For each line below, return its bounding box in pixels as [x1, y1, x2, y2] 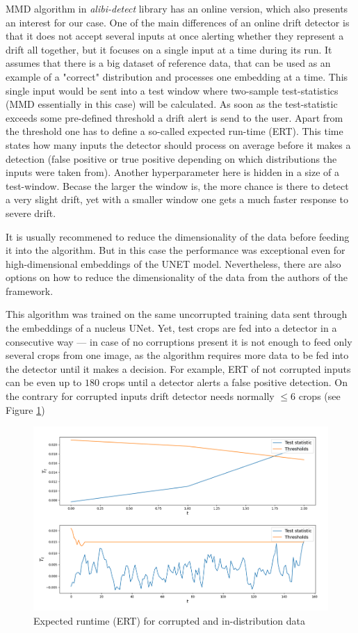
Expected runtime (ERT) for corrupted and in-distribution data [33, 613, 305, 627]
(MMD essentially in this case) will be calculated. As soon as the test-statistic [6, 97, 338, 111]
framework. [6, 283, 54, 298]
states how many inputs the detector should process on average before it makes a [6, 137, 351, 152]
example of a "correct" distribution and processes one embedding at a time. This [6, 69, 348, 83]
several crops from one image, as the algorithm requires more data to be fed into [6, 348, 349, 362]
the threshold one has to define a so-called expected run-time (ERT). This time [6, 124, 343, 138]
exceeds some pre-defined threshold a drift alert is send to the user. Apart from [6, 110, 343, 125]
